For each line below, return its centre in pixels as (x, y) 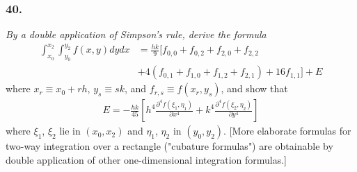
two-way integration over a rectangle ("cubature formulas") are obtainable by (169, 146)
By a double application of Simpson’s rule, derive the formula (136, 34)
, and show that (254, 88)
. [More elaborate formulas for (287, 131)
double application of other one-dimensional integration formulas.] (146, 159)
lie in (70, 131)
